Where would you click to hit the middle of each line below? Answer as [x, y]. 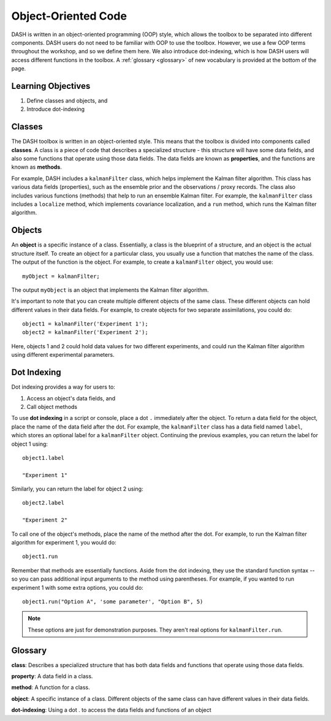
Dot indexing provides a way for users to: [63, 387]
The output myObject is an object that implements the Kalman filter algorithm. [110, 290]
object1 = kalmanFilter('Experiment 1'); [85, 324]
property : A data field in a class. [52, 676]
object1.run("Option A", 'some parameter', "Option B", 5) [113, 601]
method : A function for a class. [51, 687]
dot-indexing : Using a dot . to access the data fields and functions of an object [111, 710]
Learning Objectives [51, 86]
